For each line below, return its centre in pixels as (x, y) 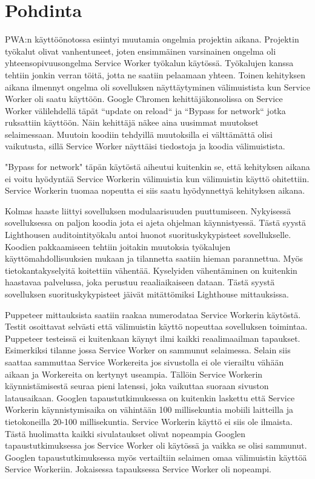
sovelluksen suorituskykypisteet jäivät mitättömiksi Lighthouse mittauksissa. (147, 294)
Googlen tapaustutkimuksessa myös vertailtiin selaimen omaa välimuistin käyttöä (156, 457)
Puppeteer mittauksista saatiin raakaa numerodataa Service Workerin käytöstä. (153, 314)
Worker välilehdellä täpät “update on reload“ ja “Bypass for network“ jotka (145, 110)
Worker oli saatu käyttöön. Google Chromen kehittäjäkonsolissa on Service (144, 99)
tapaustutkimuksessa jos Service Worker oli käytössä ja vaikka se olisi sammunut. (156, 445)
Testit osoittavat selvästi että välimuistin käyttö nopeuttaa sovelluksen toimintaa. (156, 326)
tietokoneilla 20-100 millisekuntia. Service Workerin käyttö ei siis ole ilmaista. (149, 421)
